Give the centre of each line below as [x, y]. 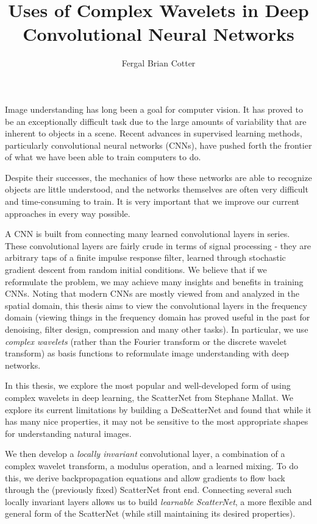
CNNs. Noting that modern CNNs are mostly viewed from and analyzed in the [152, 293]
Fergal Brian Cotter [158, 63]
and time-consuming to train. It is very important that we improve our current [152, 201]
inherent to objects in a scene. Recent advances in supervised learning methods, [154, 133]
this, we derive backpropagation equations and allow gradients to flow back [145, 477]
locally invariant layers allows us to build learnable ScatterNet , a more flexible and [158, 501]
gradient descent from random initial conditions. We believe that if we [136, 270]
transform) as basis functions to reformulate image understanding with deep [147, 353]
